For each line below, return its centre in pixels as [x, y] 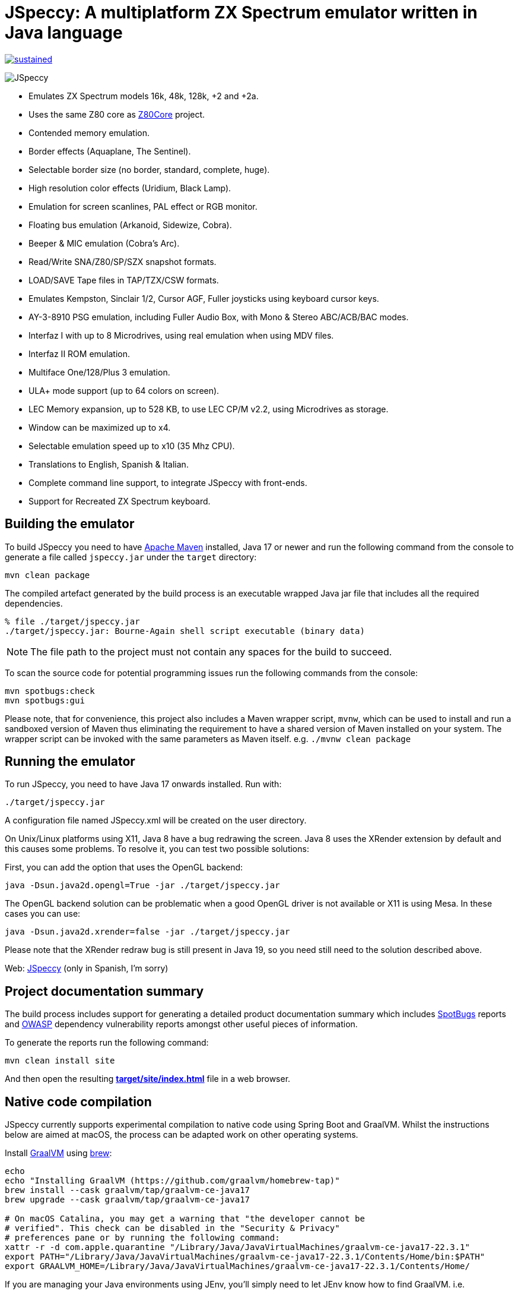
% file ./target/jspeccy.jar [72, 621]
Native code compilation [78, 1102]
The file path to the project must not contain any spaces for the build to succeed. [211, 651]
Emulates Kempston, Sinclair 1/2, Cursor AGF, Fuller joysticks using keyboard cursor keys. [204, 298]
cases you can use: [43, 914]
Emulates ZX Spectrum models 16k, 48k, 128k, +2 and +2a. [144, 96]
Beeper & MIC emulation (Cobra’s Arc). [104, 243]
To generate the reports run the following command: [107, 1043]
